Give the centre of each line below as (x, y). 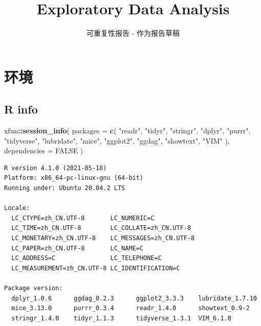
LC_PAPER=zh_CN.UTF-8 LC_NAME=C (78, 248)
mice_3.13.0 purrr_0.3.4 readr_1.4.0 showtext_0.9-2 (130, 308)
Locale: (17, 208)
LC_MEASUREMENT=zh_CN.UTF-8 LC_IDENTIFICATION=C (96, 268)
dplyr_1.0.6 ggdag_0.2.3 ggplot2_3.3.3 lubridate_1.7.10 (134, 298)
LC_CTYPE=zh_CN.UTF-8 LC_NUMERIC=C (83, 218)
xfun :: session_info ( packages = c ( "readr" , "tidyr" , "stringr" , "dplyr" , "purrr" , (127, 131)
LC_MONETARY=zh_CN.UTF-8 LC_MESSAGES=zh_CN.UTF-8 (103, 238)
